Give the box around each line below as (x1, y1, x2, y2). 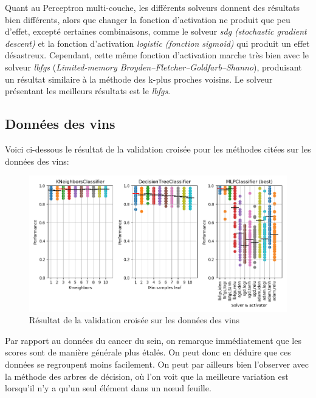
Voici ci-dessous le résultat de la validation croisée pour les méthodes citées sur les (5, 142, 311, 155)
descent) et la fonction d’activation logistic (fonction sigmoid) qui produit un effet (5, 36, 310, 49)
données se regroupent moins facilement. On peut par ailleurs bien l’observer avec (5, 357, 309, 370)
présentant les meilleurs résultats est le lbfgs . (5, 84, 171, 97)
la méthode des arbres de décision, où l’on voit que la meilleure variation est (5, 369, 289, 382)
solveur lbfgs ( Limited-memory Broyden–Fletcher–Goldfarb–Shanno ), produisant (5, 60, 302, 73)
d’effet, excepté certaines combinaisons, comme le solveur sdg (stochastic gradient (5, 25, 307, 38)
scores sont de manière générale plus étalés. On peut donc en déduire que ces (5, 346, 291, 359)
